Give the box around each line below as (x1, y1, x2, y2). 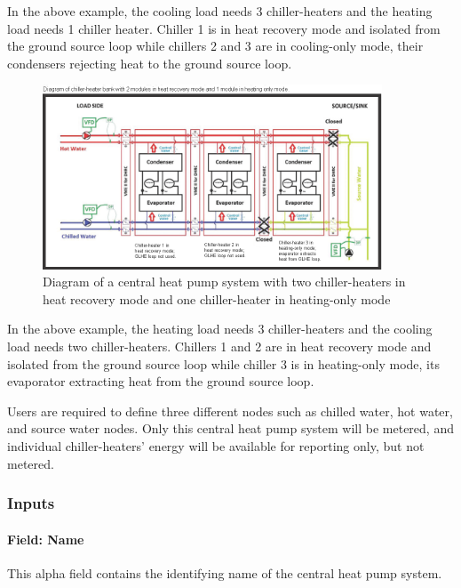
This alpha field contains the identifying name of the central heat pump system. (7, 563, 442, 582)
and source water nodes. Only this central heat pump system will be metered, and (7, 419, 454, 438)
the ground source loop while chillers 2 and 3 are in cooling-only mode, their (7, 36, 424, 55)
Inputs (7, 492, 55, 514)
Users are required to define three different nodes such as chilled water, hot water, (7, 401, 453, 420)
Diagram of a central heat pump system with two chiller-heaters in (43, 272, 406, 291)
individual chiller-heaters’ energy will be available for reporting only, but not (7, 437, 425, 455)
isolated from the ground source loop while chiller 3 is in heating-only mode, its (7, 354, 440, 373)
